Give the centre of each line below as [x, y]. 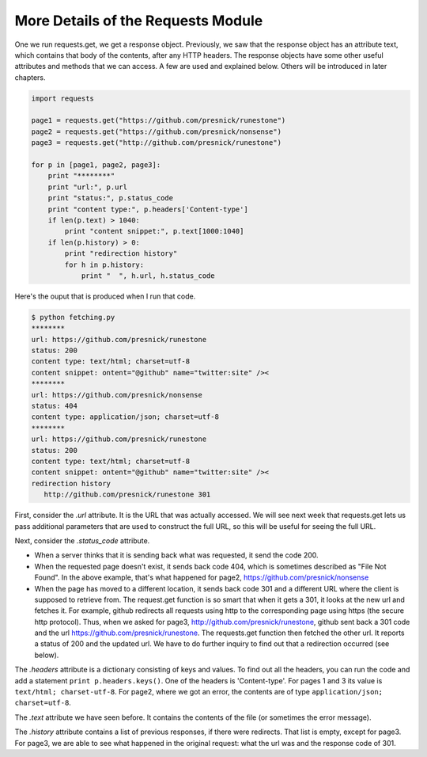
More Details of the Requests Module [139, 21]
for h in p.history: [104, 264]
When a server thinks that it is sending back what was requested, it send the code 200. [177, 555]
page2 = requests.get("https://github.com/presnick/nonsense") [157, 131]
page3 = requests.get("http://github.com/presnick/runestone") [157, 143]
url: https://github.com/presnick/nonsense [117, 395]
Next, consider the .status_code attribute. [82, 540]
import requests [63, 98]
